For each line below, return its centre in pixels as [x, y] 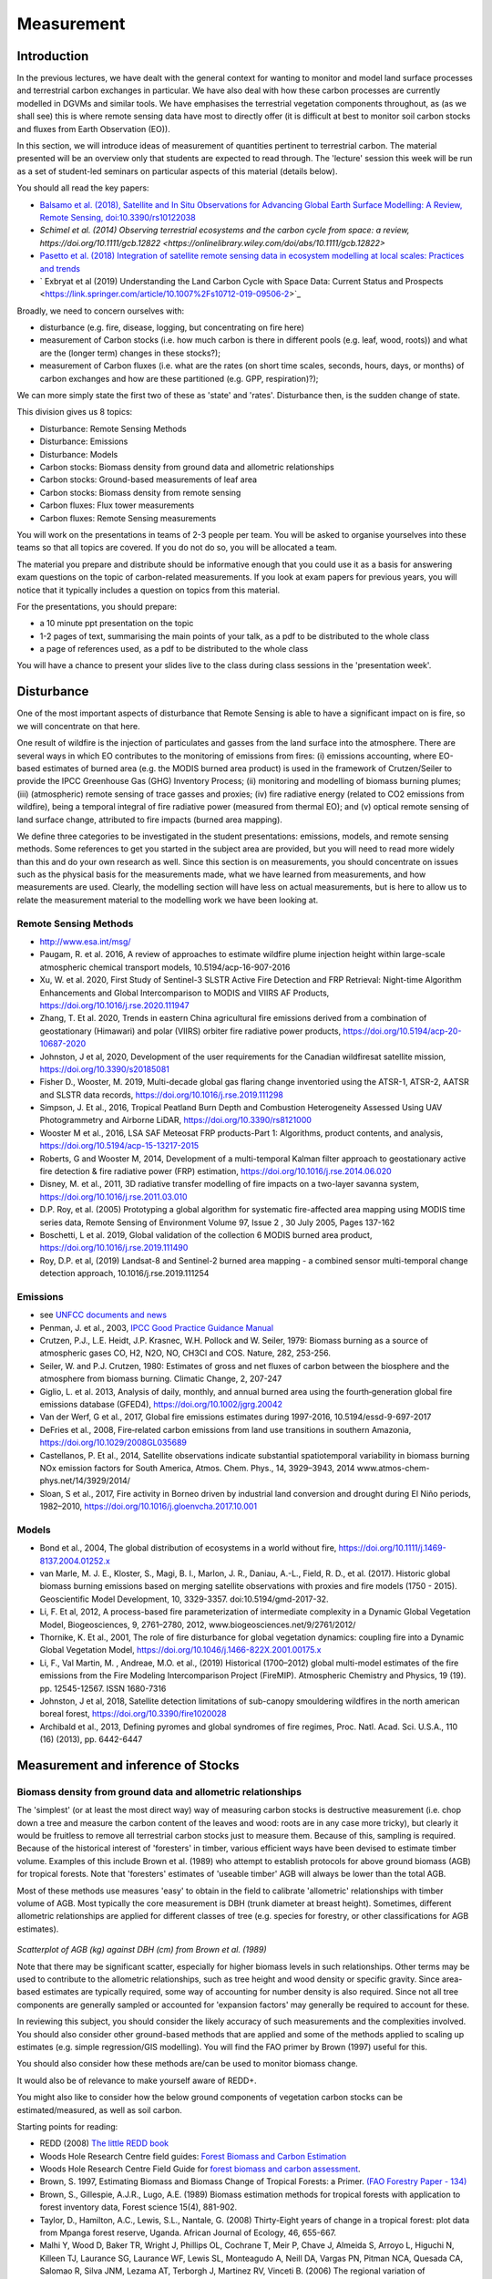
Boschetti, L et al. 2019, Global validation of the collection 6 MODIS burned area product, [206, 1234]
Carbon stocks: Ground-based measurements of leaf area [149, 480]
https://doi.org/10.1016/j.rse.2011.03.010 [113, 1196]
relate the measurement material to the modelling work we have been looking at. [168, 900]
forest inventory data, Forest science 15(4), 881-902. [138, 2207]
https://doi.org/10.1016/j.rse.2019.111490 [114, 1248]
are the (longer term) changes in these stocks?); [130, 353]
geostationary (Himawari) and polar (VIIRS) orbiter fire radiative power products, [190, 1031]
